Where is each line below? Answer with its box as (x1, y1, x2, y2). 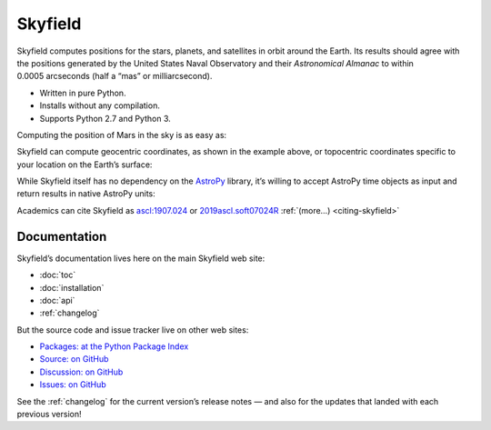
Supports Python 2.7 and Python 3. (39, 113, 172, 124)
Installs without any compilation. (39, 100, 161, 111)
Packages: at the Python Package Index (39, 341, 189, 352)
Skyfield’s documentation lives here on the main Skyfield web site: (16, 253, 266, 264)
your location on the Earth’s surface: (16, 159, 153, 170)
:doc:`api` (39, 295, 75, 305)
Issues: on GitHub (39, 379, 106, 390)
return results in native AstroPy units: (16, 188, 156, 199)
